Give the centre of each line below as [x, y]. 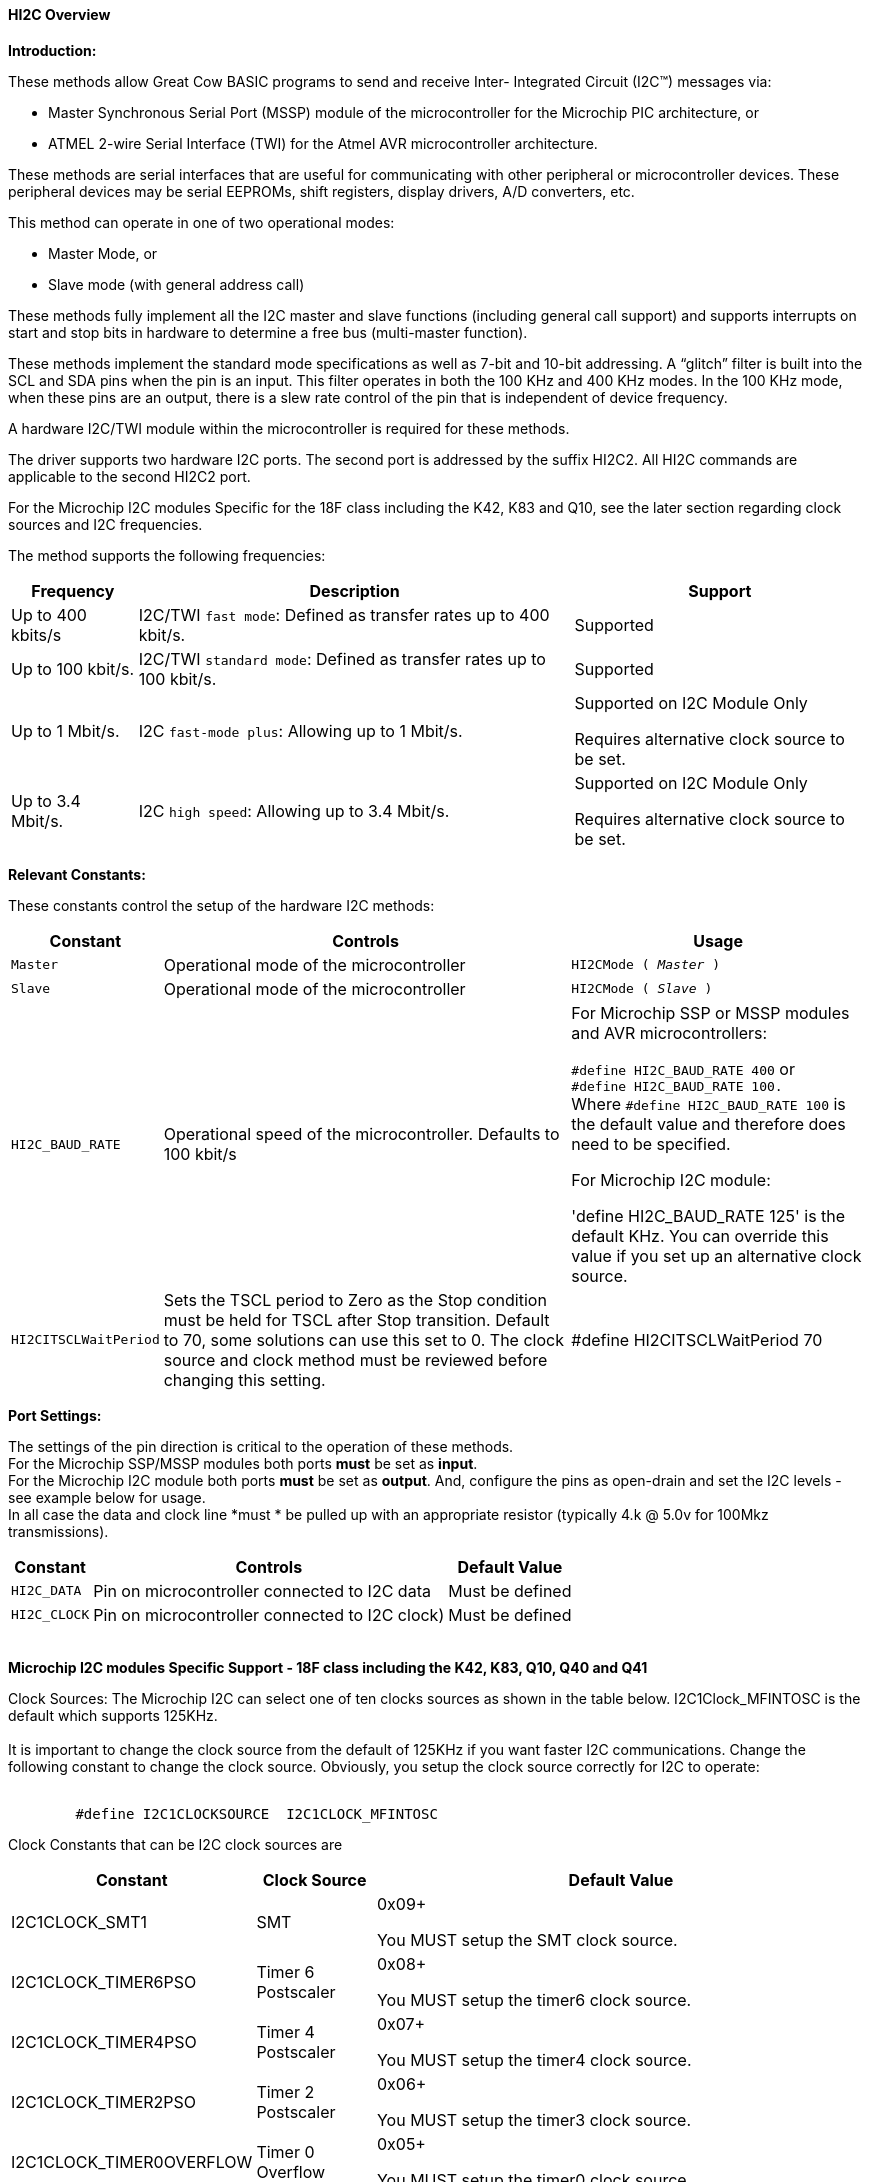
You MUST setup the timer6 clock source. [534, 1999]
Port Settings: [55, 1415]
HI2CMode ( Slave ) [642, 989]
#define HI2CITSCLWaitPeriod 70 [697, 1339]
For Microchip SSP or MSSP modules [710, 1012]
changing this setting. [244, 1379]
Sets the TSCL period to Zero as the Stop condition [355, 1299]
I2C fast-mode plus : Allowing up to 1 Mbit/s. [300, 730]
